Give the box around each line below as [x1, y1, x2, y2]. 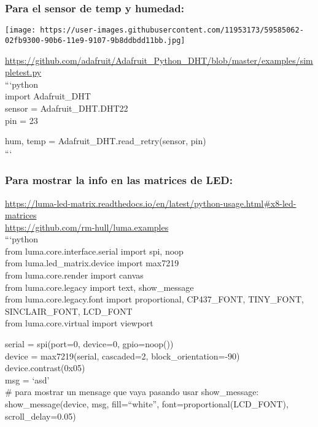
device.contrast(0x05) [5, 361, 85, 374]
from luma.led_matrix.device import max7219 [5, 256, 179, 269]
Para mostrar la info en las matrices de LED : [5, 172, 233, 188]
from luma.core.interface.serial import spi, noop [5, 244, 184, 257]
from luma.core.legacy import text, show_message [5, 280, 194, 293]
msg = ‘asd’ [5, 373, 50, 386]
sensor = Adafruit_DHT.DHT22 [5, 101, 128, 114]
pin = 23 [5, 113, 38, 126]
